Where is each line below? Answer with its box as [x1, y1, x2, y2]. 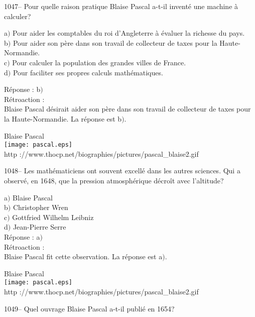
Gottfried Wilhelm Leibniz [12, 212, 94, 222]
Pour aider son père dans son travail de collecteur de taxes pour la [13, 37, 217, 48]
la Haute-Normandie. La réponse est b [4, 113, 122, 124]
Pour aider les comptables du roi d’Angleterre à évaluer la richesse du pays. [13, 28, 245, 38]
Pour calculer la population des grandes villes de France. [12, 57, 186, 67]
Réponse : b [4, 84, 41, 94]
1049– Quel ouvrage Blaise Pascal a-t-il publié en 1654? [4, 303, 175, 313]
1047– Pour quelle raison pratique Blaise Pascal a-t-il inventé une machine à [4, 1, 238, 11]
